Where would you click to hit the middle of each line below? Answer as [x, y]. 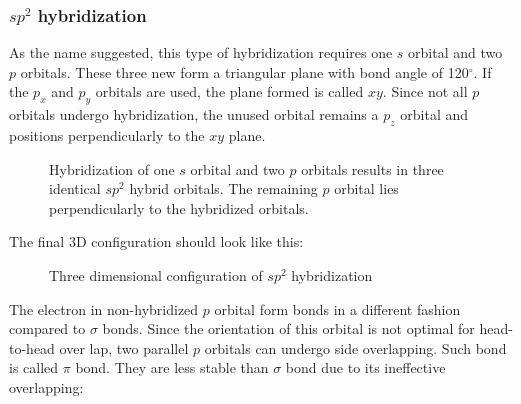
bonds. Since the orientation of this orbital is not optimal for [288, 328]
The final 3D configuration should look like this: [156, 241]
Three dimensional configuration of [156, 274]
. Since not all [425, 91]
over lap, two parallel [124, 347]
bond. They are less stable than [172, 367]
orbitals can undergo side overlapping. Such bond [355, 347]
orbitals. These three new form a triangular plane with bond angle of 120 [244, 71]
